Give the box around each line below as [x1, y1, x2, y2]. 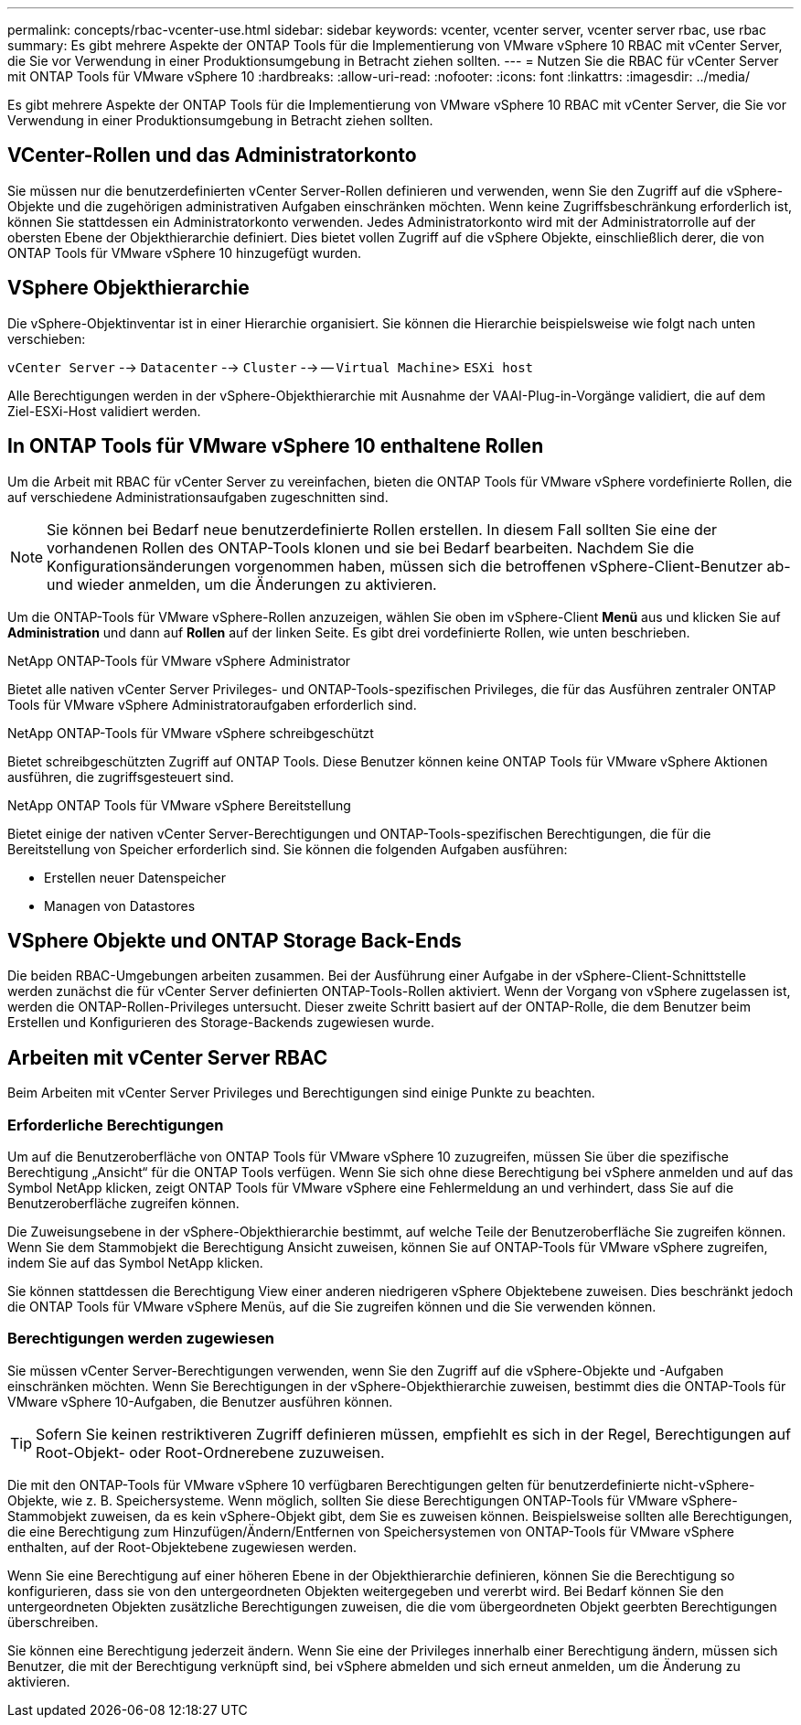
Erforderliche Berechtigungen [7, 1115, 224, 1134]
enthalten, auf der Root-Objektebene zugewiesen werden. [7, 1538, 358, 1555]
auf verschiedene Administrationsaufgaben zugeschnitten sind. [7, 488, 389, 505]
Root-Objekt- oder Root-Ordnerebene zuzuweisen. [36, 1442, 385, 1462]
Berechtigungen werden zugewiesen [7, 1329, 275, 1348]
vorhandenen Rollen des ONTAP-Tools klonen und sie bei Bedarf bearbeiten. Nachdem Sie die [47, 538, 695, 557]
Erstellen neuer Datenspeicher [44, 869, 226, 885]
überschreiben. [7, 1613, 99, 1630]
